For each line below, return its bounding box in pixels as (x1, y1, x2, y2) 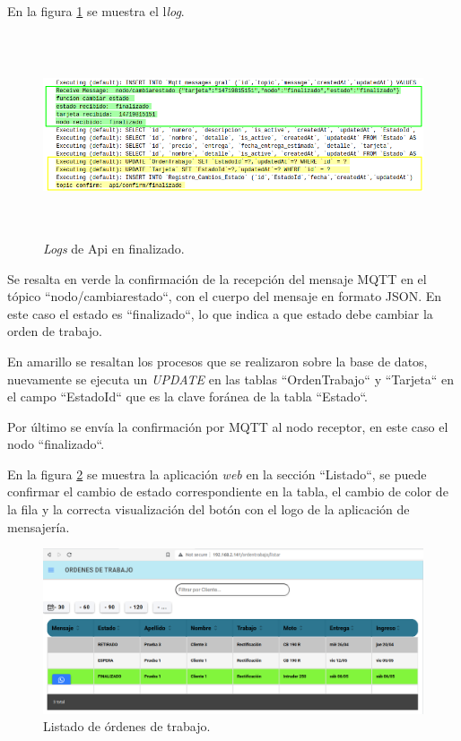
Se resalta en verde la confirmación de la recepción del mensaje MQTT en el (7, 269, 427, 288)
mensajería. (7, 517, 70, 536)
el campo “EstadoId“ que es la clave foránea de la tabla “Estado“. (7, 387, 368, 406)
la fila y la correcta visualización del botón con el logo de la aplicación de (7, 500, 410, 519)
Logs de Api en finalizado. (43, 238, 185, 257)
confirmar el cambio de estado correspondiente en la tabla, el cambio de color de (7, 482, 448, 501)
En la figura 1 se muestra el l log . (7, 2, 185, 20)
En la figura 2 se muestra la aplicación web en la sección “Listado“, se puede (7, 464, 427, 483)
